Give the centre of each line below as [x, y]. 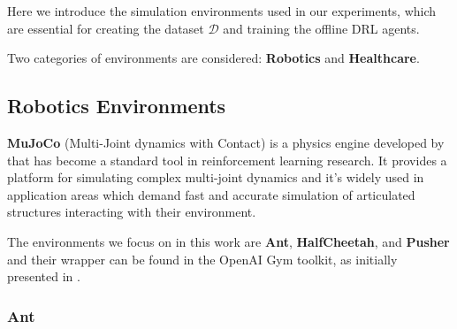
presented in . [44, 276]
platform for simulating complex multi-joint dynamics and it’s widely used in [216, 177]
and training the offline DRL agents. [321, 28]
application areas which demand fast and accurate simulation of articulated [211, 194]
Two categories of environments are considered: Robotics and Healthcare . [213, 58]
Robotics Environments [117, 106]
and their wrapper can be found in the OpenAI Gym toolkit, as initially [202, 259]
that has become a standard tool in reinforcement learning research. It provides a [227, 160]
